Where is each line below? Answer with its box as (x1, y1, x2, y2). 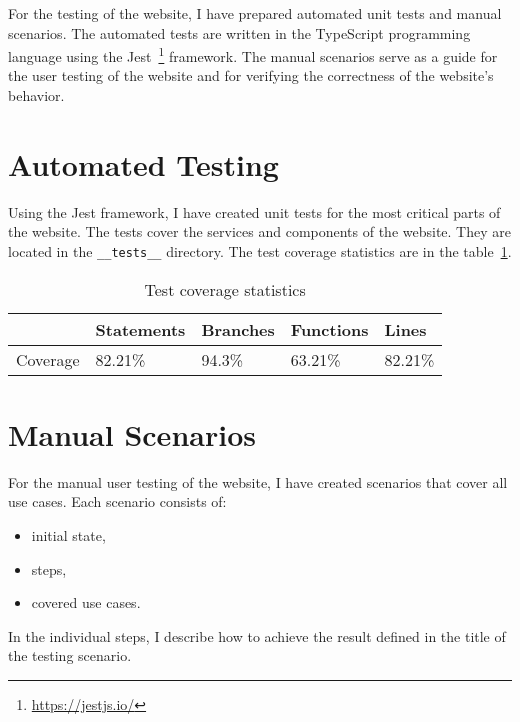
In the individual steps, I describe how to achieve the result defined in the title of (8, 625, 506, 646)
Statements (95, 317, 186, 341)
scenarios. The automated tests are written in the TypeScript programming (8, 22, 471, 43)
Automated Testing (8, 143, 279, 184)
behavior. (8, 85, 65, 106)
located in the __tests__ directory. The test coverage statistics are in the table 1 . (8, 240, 512, 261)
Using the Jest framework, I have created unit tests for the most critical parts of (8, 201, 501, 222)
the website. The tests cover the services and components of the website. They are (8, 221, 511, 242)
